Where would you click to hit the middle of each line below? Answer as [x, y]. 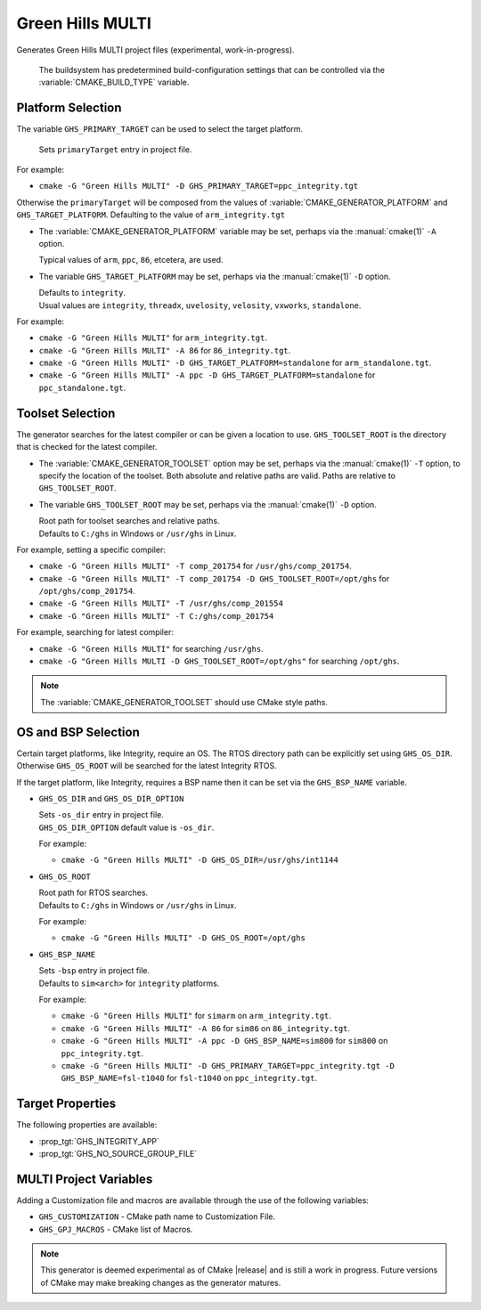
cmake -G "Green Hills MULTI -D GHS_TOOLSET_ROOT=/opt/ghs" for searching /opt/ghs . [219, 661]
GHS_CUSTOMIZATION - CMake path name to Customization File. [157, 1216]
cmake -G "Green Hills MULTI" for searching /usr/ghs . [151, 648]
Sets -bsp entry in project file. [94, 971]
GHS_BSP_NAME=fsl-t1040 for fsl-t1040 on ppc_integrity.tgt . [189, 1078]
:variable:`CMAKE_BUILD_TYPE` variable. [114, 82]
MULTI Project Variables [85, 1179]
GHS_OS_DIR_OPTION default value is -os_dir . [126, 827]
